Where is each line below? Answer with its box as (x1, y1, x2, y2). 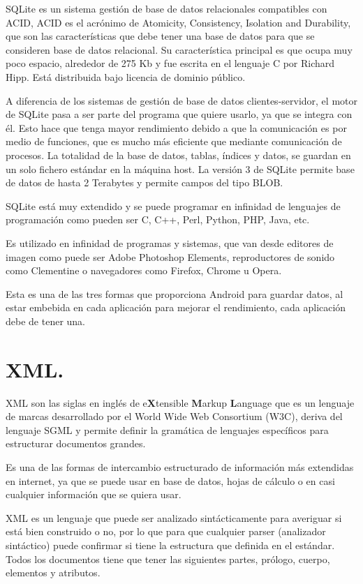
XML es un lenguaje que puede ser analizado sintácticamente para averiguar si (6, 510, 342, 525)
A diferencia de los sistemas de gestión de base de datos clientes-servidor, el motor (6, 93, 357, 107)
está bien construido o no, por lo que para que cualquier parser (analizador (6, 524, 326, 539)
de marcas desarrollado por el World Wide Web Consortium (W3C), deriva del (6, 409, 343, 424)
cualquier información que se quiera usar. (6, 487, 181, 502)
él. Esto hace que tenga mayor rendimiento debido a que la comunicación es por (6, 120, 347, 135)
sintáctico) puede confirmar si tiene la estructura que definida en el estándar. (6, 537, 335, 552)
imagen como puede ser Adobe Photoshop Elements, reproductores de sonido (6, 249, 335, 264)
